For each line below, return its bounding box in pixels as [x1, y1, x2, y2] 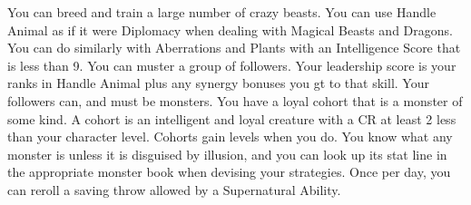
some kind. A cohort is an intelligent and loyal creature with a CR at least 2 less [7, 109, 456, 128]
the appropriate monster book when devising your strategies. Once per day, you [7, 162, 451, 181]
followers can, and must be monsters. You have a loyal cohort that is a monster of [7, 91, 463, 110]
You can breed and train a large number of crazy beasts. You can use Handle [7, 3, 437, 21]
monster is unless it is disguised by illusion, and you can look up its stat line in [7, 144, 447, 163]
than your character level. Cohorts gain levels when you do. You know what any [7, 127, 453, 146]
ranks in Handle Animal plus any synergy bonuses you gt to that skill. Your [7, 73, 429, 93]
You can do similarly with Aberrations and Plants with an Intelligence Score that [7, 38, 461, 57]
